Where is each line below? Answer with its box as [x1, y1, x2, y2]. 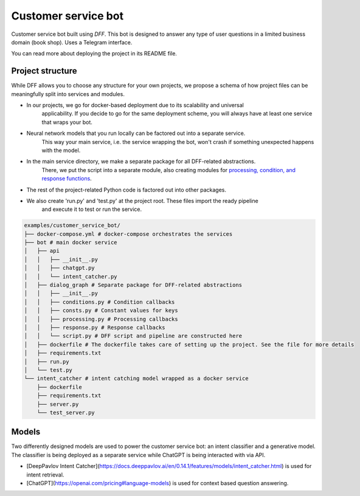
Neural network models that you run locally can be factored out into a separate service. [26, 129, 246, 137]
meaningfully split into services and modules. [11, 90, 125, 97]
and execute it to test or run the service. [41, 205, 142, 213]
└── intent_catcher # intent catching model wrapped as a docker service [24, 375, 249, 382]
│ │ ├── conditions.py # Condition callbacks [24, 298, 175, 305]
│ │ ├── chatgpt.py [24, 264, 95, 272]
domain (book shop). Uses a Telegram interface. [11, 38, 133, 46]
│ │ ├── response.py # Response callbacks [24, 324, 165, 331]
